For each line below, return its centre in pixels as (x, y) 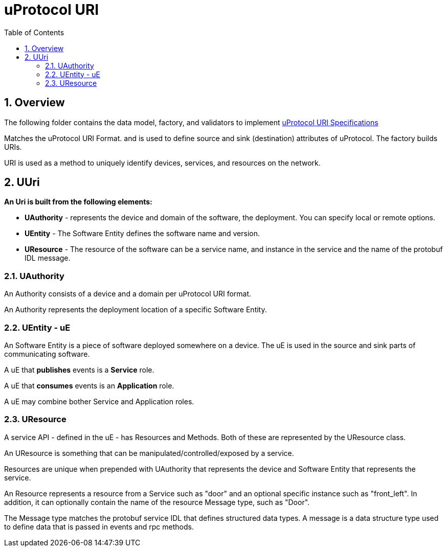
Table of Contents (34, 32)
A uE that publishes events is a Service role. (79, 370)
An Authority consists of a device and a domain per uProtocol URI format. (128, 294)
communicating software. (47, 354)
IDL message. (48, 258)
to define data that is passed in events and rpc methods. (99, 526)
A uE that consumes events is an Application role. (89, 385)
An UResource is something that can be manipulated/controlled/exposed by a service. (149, 453)
